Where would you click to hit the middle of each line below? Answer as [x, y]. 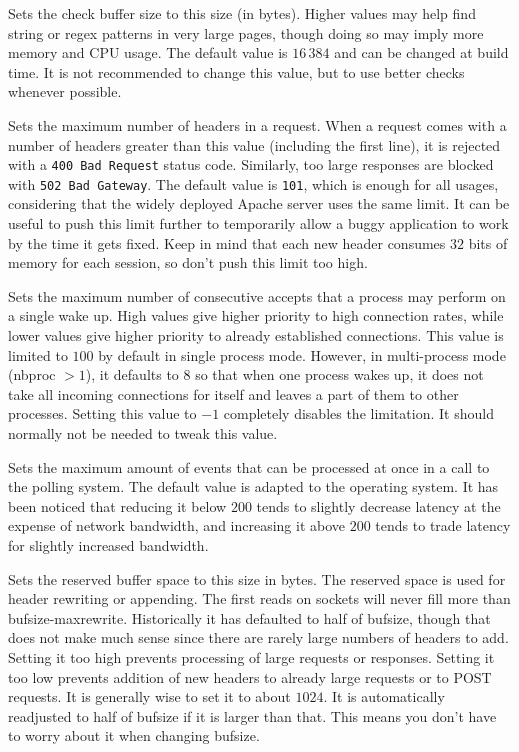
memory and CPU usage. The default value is [148, 52]
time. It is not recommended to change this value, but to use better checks [236, 71]
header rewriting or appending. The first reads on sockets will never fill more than [259, 598]
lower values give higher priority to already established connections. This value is [256, 335]
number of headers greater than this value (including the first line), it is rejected [254, 144]
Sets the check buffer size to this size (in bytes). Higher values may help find [242, 13]
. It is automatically [384, 696]
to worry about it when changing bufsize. [134, 735]
